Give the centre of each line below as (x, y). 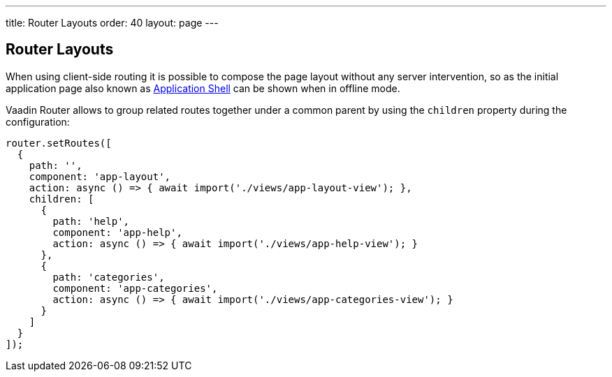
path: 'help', (91, 221)
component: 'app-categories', (135, 288)
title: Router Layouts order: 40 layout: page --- (112, 23)
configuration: (38, 121)
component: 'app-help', (117, 232)
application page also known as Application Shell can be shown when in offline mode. (203, 88)
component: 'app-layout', (100, 176)
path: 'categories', (109, 277)
